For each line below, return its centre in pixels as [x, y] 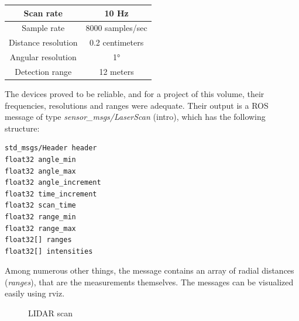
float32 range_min [40, 217]
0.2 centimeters [116, 42]
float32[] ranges [38, 240]
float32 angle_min [40, 159]
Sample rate [43, 28]
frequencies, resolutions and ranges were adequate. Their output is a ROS [137, 105]
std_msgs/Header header [51, 148]
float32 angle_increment [53, 183]
